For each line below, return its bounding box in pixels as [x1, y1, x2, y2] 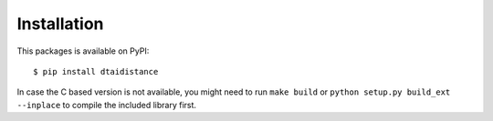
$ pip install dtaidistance [33, 66, 159, 76]
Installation [16, 14, 104, 34]
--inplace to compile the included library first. [16, 99, 196, 110]
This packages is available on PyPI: [16, 45, 150, 56]
